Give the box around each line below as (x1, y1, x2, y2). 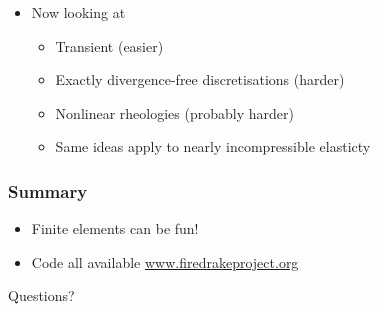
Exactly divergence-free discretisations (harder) (55, 69, 345, 90)
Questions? (8, 285, 75, 306)
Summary (8, 178, 88, 203)
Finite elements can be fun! (31, 218, 199, 239)
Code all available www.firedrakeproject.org (31, 251, 299, 272)
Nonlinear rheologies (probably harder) (55, 102, 294, 123)
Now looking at (31, 2, 126, 22)
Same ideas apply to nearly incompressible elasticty (55, 136, 371, 157)
